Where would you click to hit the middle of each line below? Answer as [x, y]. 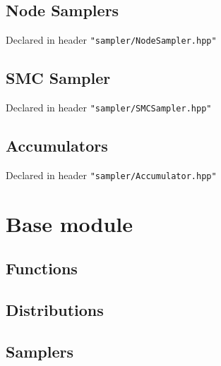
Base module [70, 223]
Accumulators [57, 146]
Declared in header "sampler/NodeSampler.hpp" [111, 40]
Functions [42, 268]
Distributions [55, 310]
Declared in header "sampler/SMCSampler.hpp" [109, 108]
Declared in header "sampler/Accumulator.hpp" [111, 175]
